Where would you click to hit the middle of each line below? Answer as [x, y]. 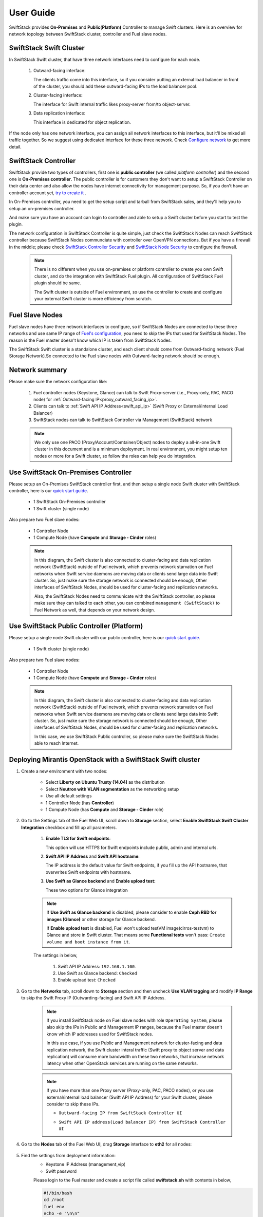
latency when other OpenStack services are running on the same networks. [122, 1063]
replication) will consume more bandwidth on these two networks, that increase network [135, 1056]
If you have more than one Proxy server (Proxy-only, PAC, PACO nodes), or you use [130, 1090]
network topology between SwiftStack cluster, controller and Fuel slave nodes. [88, 34]
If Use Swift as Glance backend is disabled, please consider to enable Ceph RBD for [131, 912]
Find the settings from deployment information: [68, 1155]
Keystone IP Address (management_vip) [86, 1164]
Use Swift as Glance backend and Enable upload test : [101, 881]
